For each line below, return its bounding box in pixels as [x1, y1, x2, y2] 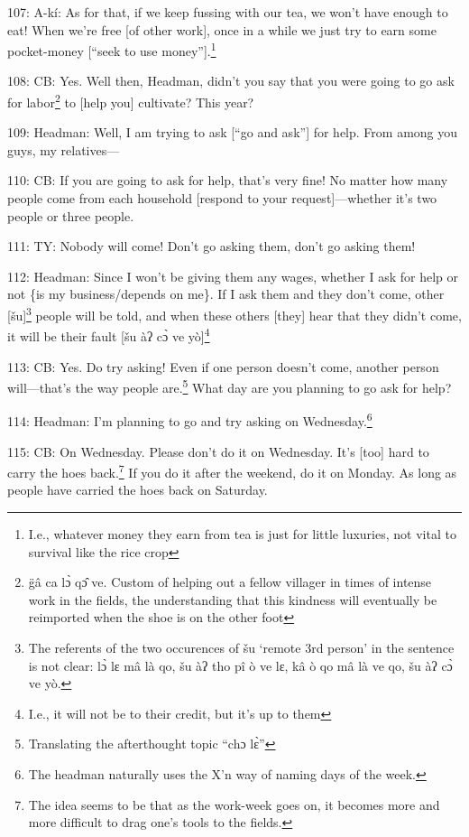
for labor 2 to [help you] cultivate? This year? [7, 90, 254, 111]
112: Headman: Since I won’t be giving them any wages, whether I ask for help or [7, 266, 458, 285]
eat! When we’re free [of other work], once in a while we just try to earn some [7, 20, 437, 39]
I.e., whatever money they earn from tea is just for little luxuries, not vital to [28, 525, 456, 544]
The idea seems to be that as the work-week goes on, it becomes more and [28, 795, 440, 814]
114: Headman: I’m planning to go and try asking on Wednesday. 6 [7, 409, 372, 431]
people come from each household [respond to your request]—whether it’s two [7, 189, 437, 208]
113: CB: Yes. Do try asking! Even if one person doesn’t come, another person [7, 357, 439, 376]
